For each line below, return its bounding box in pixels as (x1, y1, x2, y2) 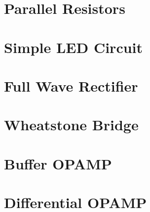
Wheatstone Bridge (4, 114, 139, 135)
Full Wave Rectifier (4, 75, 138, 96)
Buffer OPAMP (4, 153, 112, 173)
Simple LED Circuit (4, 37, 143, 57)
